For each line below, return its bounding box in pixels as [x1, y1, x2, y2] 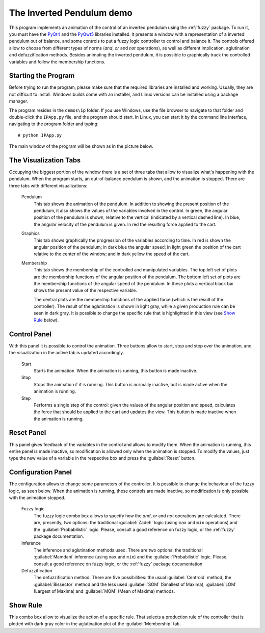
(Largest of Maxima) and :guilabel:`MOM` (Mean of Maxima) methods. [33, 588, 175, 594]
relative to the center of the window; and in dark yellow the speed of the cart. [33, 251, 190, 257]
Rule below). [33, 317, 59, 323]
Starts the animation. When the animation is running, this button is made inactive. [33, 368, 198, 373]
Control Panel [9, 330, 52, 338]
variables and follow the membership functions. [9, 59, 106, 65]
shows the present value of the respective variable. [33, 288, 137, 293]
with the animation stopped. [9, 495, 66, 501]
